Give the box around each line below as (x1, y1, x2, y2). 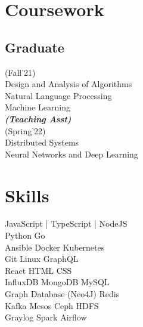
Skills (5, 183, 49, 207)
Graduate (5, 38, 64, 56)
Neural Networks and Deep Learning (5, 147, 138, 160)
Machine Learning (5, 101, 70, 113)
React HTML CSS (5, 264, 72, 276)
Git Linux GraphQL (5, 252, 79, 265)
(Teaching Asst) (5, 112, 71, 125)
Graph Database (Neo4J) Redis (5, 288, 120, 300)
